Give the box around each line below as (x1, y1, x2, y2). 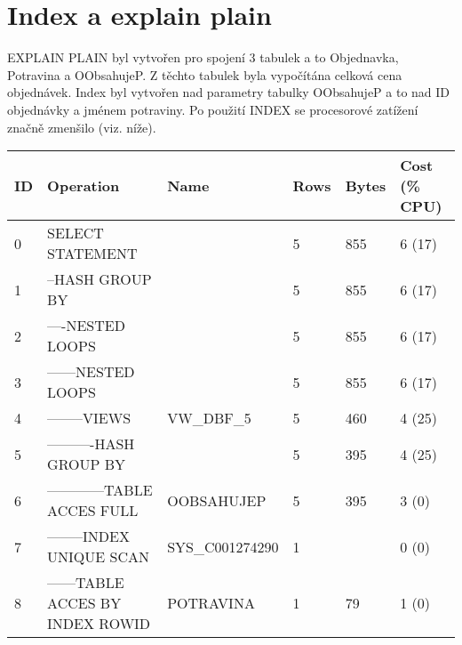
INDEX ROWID (47, 613, 151, 634)
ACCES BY (47, 593, 122, 614)
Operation (47, 175, 120, 197)
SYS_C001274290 (167, 536, 279, 557)
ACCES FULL (47, 500, 139, 521)
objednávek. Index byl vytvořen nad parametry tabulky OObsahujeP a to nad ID (7, 83, 450, 101)
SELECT (47, 222, 104, 244)
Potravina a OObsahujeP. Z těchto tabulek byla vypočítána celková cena (7, 65, 402, 84)
